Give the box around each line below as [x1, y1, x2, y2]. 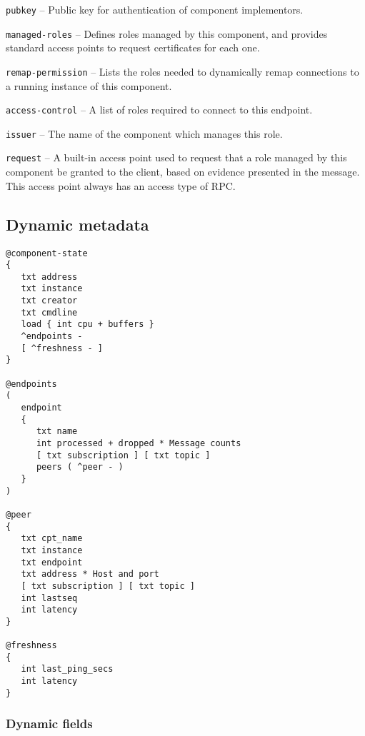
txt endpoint [21, 557, 83, 568]
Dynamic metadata [6, 213, 149, 235]
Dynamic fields [6, 715, 93, 732]
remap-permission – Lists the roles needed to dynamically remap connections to [6, 64, 359, 79]
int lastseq [21, 593, 78, 603]
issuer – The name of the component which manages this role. [6, 126, 283, 141]
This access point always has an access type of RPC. [6, 178, 236, 193]
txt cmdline [21, 307, 78, 318]
